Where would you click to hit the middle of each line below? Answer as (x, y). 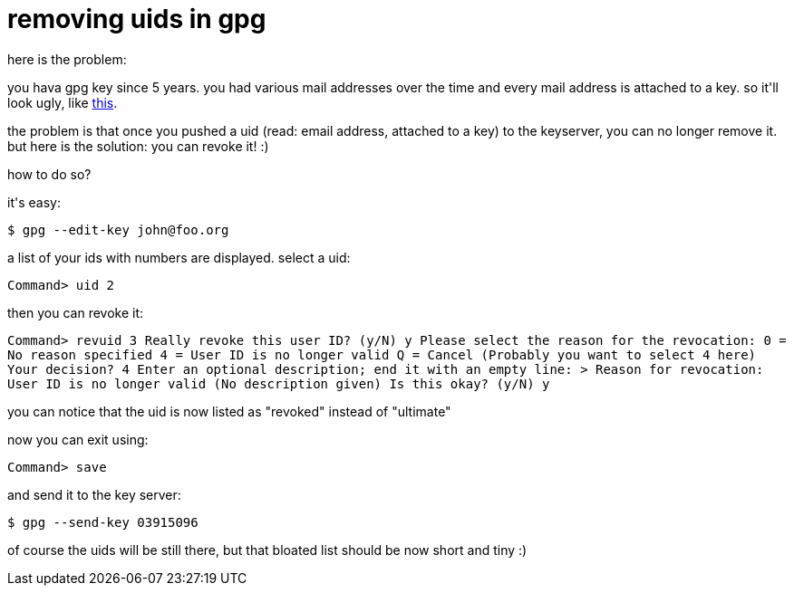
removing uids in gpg (137, 19)
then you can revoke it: (76, 312)
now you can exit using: (78, 439)
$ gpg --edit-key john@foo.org (118, 230)
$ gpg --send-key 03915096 (103, 522)
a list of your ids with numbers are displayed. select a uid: (179, 257)
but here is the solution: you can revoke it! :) (138, 146)
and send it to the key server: (94, 494)
